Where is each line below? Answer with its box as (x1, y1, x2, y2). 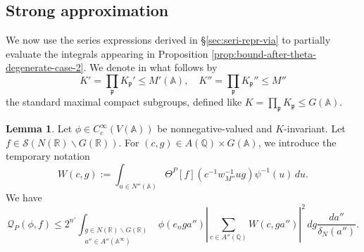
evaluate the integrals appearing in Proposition (6, 46, 208, 61)
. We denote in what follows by (83, 60, 218, 75)
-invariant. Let (284, 121, 346, 136)
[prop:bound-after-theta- (211, 46, 316, 61)
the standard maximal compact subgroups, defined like (6, 94, 242, 109)
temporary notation (6, 149, 90, 163)
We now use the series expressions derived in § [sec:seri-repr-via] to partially (6, 32, 331, 47)
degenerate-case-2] (6, 60, 84, 75)
